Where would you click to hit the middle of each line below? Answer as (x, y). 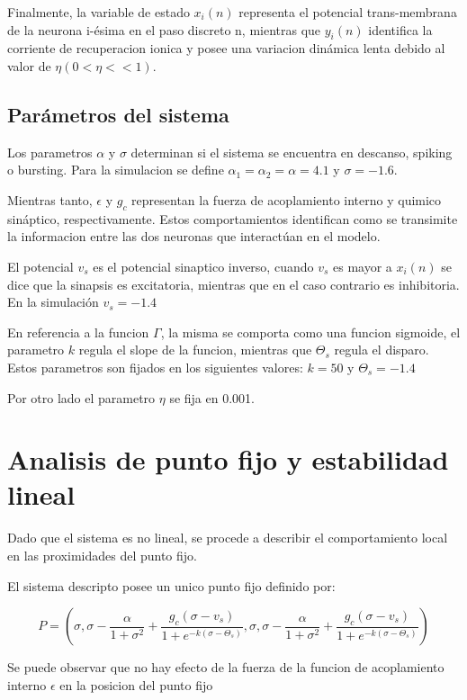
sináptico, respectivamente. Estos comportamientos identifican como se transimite (233, 218)
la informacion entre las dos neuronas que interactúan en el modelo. (194, 236)
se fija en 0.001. (212, 397)
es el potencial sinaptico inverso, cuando (203, 266)
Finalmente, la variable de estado (99, 12)
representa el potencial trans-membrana (348, 12)
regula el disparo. (382, 350)
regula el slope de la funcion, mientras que (195, 350)
